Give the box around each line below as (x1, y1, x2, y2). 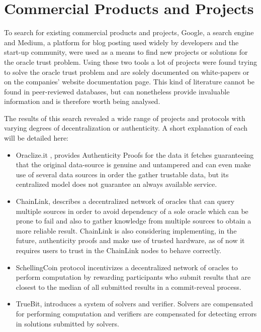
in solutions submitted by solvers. (16, 318, 119, 328)
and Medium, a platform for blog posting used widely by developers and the (4, 37, 239, 47)
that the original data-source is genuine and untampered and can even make (16, 159, 251, 170)
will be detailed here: (4, 133, 68, 143)
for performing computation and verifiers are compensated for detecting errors (16, 308, 257, 318)
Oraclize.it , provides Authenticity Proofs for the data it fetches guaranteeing (16, 149, 254, 160)
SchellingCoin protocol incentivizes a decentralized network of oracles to (16, 262, 238, 272)
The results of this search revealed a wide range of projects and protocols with (4, 113, 245, 123)
